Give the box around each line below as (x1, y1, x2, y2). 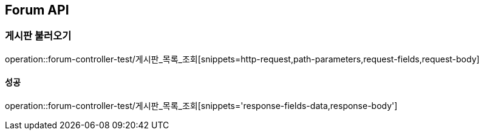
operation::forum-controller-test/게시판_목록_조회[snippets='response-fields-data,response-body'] (5, 100, 398, 111)
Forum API (5, 2, 69, 18)
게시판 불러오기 (5, 30, 72, 42)
